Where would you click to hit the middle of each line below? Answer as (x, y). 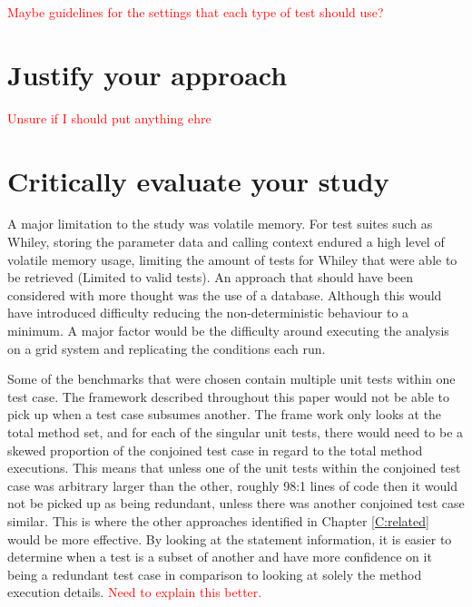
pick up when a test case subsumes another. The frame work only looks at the (225, 414)
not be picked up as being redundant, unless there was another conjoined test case (236, 503)
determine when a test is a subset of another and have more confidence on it (220, 557)
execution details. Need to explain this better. (135, 592)
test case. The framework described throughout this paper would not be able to (229, 396)
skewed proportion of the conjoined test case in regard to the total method (215, 450)
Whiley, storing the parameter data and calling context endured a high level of (226, 242)
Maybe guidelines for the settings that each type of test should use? (196, 12)
